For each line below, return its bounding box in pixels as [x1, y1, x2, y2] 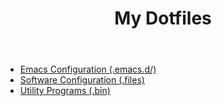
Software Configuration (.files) [19, 74, 145, 86]
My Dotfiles [114, 7, 212, 30]
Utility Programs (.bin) [19, 85, 111, 97]
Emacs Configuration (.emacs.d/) [19, 63, 157, 76]
